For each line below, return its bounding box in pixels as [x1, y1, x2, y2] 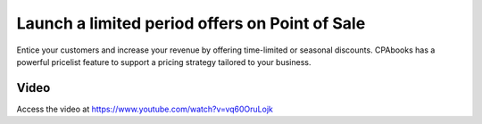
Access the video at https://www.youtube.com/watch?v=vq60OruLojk [16, 103, 274, 114]
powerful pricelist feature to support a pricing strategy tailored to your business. [16, 56, 312, 67]
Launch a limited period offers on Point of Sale [16, 13, 366, 33]
